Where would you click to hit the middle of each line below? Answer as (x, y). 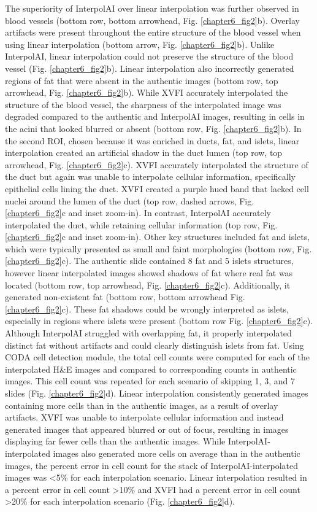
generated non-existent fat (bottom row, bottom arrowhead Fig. (125, 297)
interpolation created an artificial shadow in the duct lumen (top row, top (144, 153)
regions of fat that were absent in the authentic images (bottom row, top (142, 80)
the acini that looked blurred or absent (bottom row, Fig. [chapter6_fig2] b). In (153, 128)
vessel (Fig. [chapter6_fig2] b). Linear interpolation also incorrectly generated (150, 68)
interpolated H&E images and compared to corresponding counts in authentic (151, 369)
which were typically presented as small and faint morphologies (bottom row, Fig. (158, 248)
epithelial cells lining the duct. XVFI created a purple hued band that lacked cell (157, 188)
